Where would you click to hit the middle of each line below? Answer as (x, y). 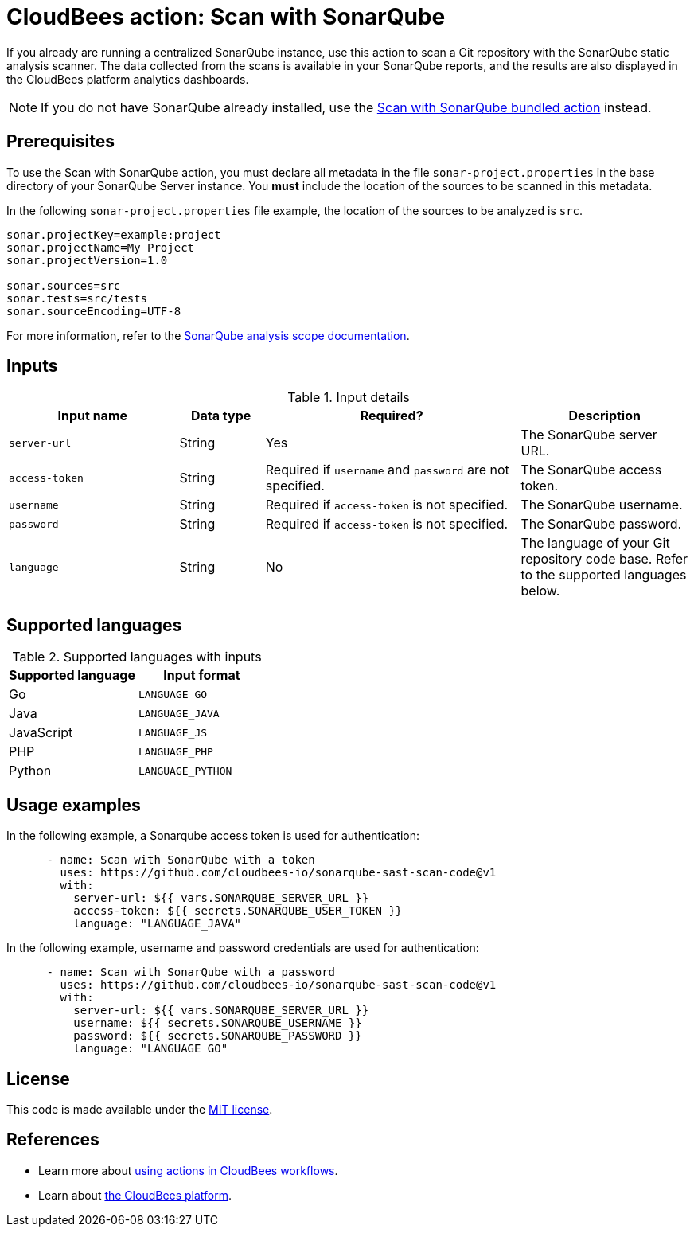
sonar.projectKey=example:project (114, 234)
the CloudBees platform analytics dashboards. (128, 79)
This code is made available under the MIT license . (140, 1109)
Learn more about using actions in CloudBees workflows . (188, 1170)
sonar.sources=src (64, 285)
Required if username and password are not (387, 470)
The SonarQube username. (602, 505)
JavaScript (41, 733)
